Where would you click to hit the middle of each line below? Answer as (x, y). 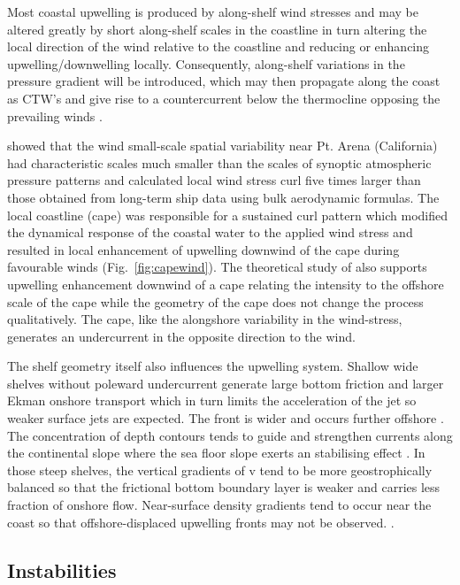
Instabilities (62, 570)
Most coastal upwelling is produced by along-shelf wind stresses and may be (213, 12)
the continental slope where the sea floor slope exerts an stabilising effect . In (216, 453)
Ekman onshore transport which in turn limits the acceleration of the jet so (212, 400)
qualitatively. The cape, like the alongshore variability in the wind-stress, (205, 319)
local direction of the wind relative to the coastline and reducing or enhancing (218, 46)
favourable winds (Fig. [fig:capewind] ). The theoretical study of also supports (217, 267)
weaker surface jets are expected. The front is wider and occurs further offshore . (226, 418)
